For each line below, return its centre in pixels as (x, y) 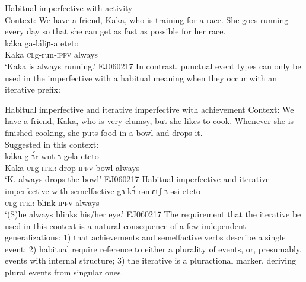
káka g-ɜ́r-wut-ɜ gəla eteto (52, 156)
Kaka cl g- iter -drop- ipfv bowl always (72, 167)
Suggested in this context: (52, 144)
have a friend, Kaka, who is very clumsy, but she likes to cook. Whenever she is (149, 121)
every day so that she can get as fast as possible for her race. (115, 31)
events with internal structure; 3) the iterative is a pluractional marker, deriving (150, 260)
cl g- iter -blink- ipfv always (52, 202)
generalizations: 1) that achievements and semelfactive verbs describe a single (145, 237)
